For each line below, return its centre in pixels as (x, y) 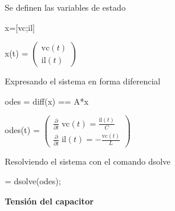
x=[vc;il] (20, 27)
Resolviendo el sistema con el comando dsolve (88, 161)
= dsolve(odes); (33, 181)
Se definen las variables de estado (65, 7)
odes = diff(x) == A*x (47, 101)
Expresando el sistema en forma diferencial (83, 81)
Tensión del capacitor (49, 201)
